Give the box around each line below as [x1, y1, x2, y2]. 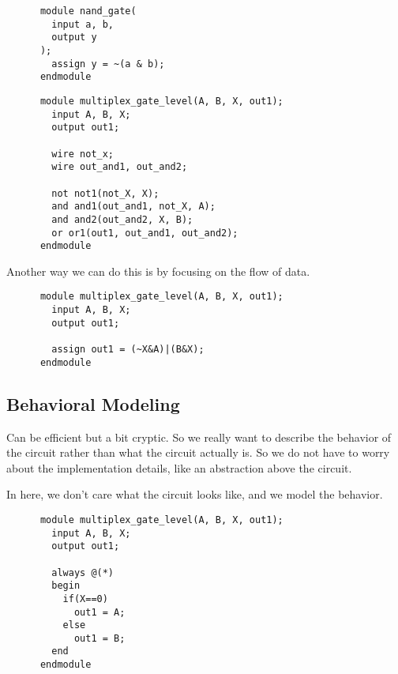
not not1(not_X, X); [51, 187, 160, 199]
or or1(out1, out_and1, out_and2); [51, 227, 238, 239]
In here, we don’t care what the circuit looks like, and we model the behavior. [6, 486, 383, 503]
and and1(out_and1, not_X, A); [51, 201, 216, 213]
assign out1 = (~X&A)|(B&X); [51, 344, 205, 356]
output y [51, 32, 97, 43]
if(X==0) [62, 593, 108, 604]
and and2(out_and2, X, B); [51, 213, 193, 225]
